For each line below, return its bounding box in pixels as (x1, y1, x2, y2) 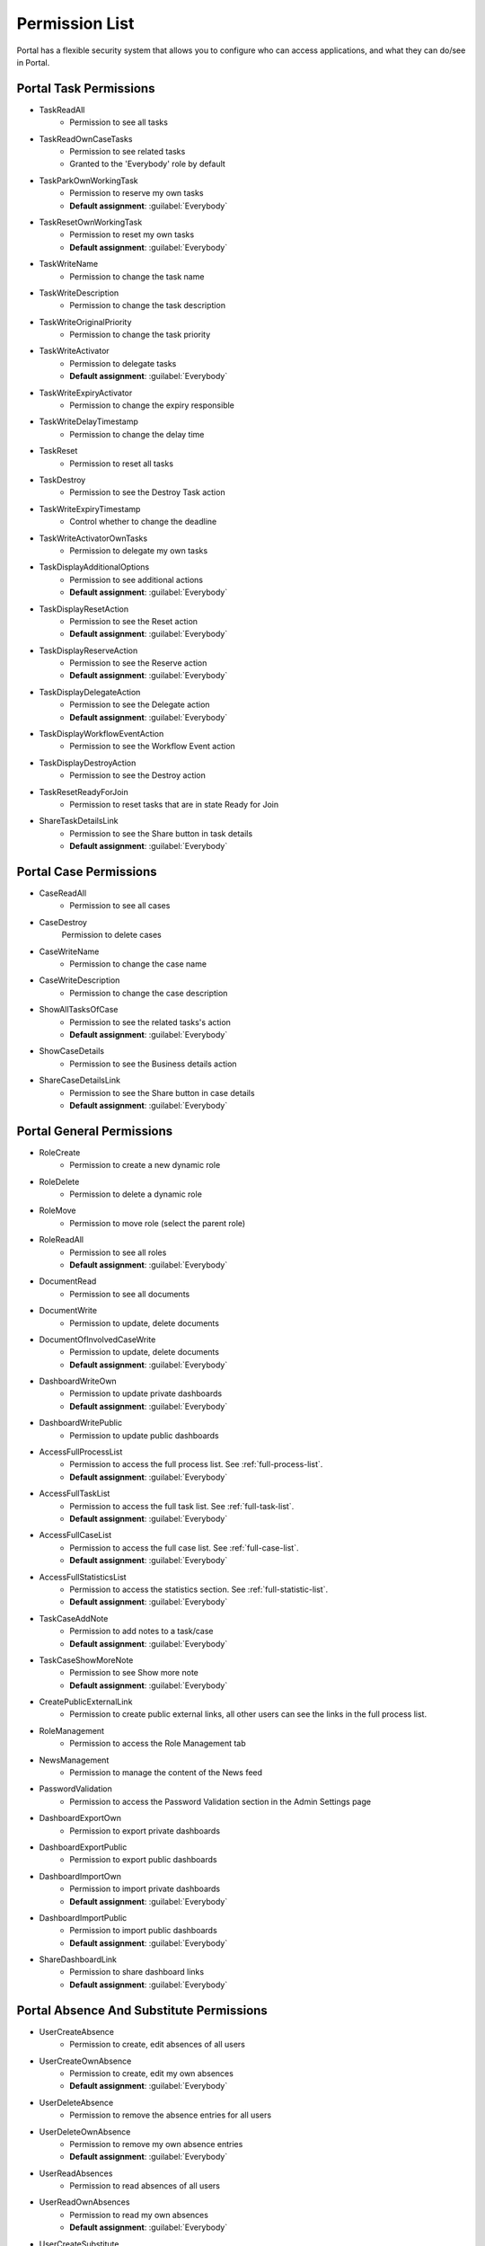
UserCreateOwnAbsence (39, 2056, 132, 2066)
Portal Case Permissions (16, 863, 157, 880)
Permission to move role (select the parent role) (69, 1217, 246, 1228)
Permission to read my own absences (69, 2209, 208, 2220)
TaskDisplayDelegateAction (39, 686, 141, 697)
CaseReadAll (39, 888, 87, 898)
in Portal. (16, 57, 50, 67)
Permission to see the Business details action (69, 1058, 237, 1069)
